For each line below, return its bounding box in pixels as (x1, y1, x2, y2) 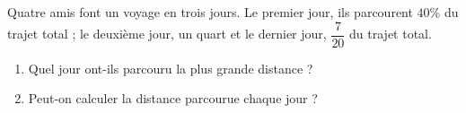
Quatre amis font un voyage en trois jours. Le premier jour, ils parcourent (7, 3, 413, 21)
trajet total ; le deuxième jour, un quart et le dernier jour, (7, 24, 327, 43)
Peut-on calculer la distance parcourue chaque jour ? (28, 89, 318, 108)
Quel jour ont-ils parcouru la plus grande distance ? (28, 58, 313, 77)
